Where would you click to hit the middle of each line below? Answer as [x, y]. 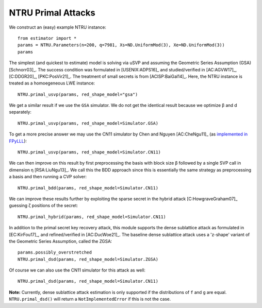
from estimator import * [47, 38]
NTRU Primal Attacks [52, 13]
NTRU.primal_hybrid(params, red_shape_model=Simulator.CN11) [92, 217]
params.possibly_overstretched [55, 252]
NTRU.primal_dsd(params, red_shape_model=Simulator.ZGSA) [88, 259]
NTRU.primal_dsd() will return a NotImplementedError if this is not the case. [90, 299]
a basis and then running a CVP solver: [48, 177]
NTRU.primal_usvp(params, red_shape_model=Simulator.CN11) [89, 152]
